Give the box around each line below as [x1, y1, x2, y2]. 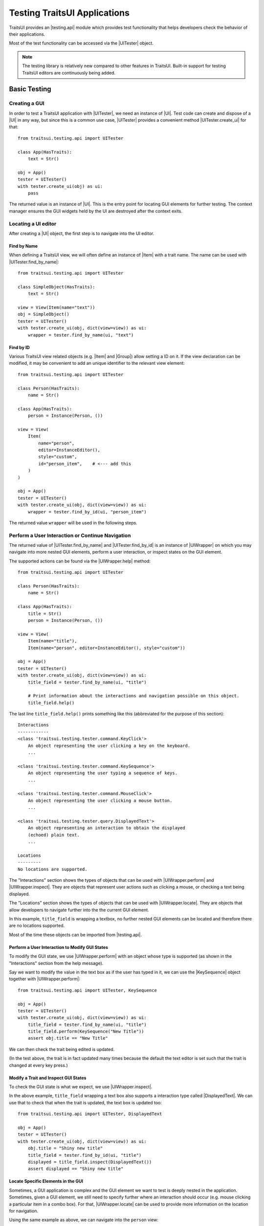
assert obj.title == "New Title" [27, 1035, 109, 1041]
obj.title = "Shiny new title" [27, 1146, 103, 1151]
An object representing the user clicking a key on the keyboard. [27, 743, 191, 748]
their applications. [9, 31, 45, 37]
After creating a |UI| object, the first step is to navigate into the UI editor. [9, 230, 154, 236]
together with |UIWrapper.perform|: [9, 976, 81, 982]
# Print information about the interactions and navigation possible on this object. [27, 693, 240, 699]
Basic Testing [9, 85, 51, 93]
